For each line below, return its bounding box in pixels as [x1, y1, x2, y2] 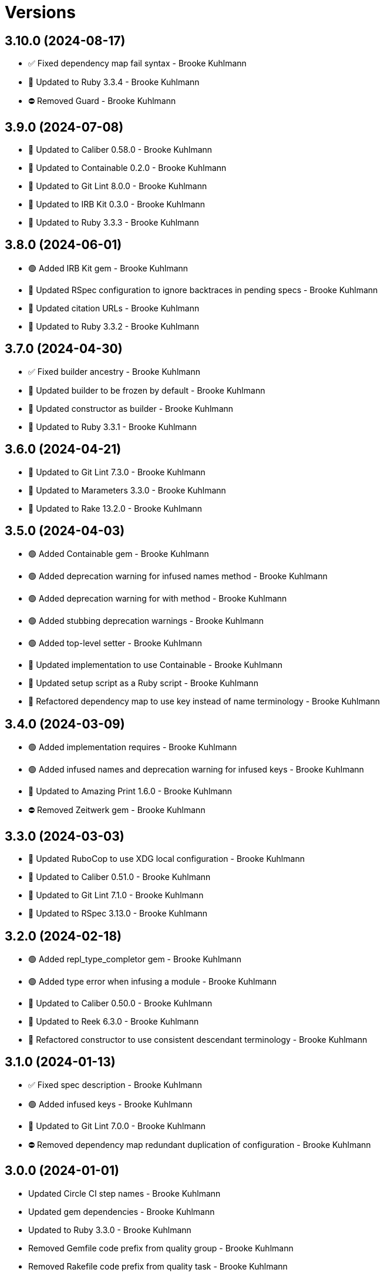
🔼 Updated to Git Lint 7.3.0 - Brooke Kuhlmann [28, 466, 206, 477]
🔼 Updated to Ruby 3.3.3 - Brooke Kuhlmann [28, 217, 199, 228]
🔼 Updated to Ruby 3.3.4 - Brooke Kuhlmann [28, 77, 200, 88]
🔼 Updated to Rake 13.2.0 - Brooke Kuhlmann [28, 503, 203, 513]
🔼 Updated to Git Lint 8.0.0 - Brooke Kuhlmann [28, 181, 207, 192]
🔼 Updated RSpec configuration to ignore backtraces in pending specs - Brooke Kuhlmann [28, 284, 378, 295]
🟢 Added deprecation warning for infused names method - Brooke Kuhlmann [28, 571, 328, 582]
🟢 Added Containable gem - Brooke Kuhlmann [28, 549, 209, 559]
